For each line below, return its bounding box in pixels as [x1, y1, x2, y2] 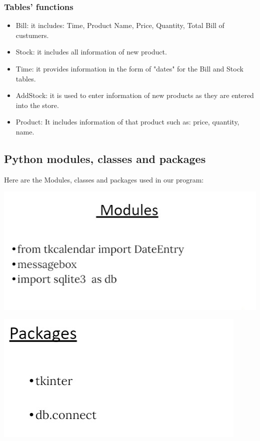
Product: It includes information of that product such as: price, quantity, [15, 116, 239, 127]
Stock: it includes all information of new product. [15, 46, 167, 57]
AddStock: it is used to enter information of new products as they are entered [15, 90, 254, 100]
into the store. [15, 99, 59, 110]
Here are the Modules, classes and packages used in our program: [4, 174, 204, 184]
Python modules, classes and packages [4, 150, 206, 166]
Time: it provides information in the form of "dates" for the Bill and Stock [15, 63, 243, 73]
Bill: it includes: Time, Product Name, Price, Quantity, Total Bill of [15, 20, 224, 30]
